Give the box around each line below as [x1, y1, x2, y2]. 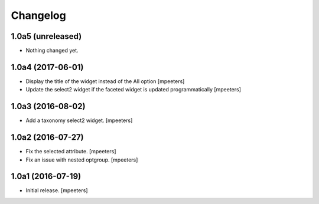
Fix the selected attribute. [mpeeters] [25, 148, 116, 155]
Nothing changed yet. [25, 47, 79, 54]
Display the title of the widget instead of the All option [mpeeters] [25, 77, 185, 85]
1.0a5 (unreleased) [11, 31, 82, 41]
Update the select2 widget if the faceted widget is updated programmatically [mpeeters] [25, 86, 242, 93]
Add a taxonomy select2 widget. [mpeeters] [25, 117, 133, 124]
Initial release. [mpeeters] [25, 187, 88, 194]
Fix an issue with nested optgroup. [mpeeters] [25, 156, 138, 163]
